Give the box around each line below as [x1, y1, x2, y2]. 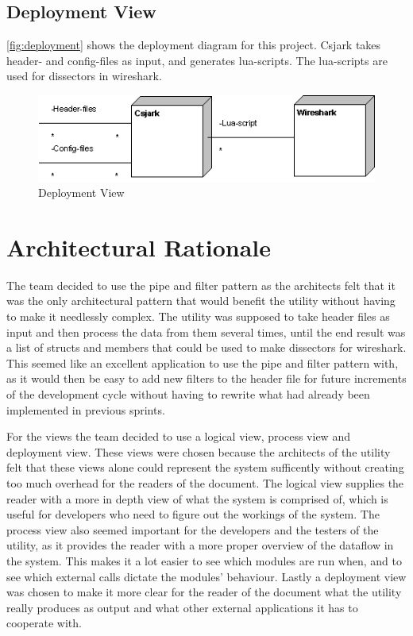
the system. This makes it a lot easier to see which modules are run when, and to [6, 552, 402, 569]
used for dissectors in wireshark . [6, 67, 162, 84]
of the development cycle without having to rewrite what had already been [6, 386, 370, 403]
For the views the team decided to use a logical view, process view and [6, 428, 350, 445]
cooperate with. [6, 615, 82, 631]
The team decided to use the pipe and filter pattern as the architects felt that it [6, 276, 396, 293]
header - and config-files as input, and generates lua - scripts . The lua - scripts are [6, 52, 388, 68]
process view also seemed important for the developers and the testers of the [6, 521, 379, 538]
